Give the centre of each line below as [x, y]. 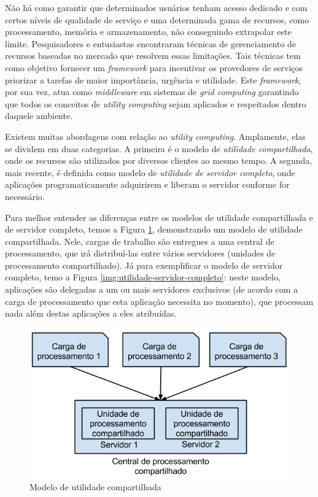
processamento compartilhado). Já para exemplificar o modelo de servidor [144, 265]
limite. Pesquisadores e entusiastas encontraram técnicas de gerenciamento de [151, 43]
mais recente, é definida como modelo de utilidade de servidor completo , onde [150, 172]
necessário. [25, 196]
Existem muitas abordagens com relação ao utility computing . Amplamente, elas [155, 136]
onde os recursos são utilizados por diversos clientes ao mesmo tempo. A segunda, [159, 160]
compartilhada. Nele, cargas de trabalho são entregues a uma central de [140, 241]
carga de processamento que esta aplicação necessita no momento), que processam [159, 301]
